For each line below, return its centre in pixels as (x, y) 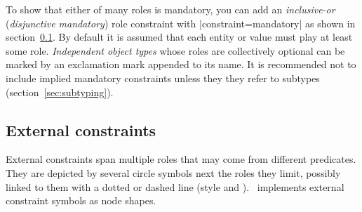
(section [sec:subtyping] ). (60, 92)
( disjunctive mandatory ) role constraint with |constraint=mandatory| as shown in (181, 23)
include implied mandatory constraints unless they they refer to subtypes (163, 78)
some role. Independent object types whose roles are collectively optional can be (175, 50)
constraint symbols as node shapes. (81, 200)
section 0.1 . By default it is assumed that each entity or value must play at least (179, 37)
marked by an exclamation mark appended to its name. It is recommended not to (181, 64)
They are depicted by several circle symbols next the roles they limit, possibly (173, 172)
